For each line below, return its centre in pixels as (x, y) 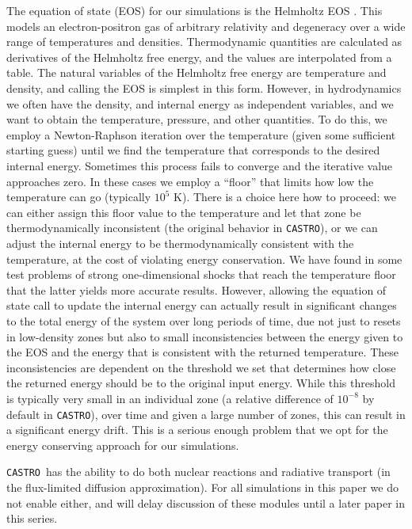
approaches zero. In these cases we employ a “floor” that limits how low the (190, 181)
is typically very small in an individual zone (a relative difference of (170, 398)
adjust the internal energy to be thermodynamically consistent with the (180, 243)
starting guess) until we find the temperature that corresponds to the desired (193, 150)
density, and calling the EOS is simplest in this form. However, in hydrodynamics (204, 88)
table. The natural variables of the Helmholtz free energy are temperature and (196, 72)
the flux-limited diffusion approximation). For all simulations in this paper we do (202, 487)
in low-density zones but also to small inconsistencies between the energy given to (205, 336)
